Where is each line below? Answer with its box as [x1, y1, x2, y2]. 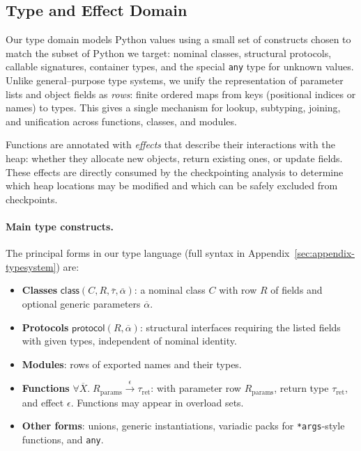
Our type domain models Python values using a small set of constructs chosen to [6, 32, 351, 47]
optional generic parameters [22, 296, 141, 310]
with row [219, 283, 257, 297]
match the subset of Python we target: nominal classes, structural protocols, [6, 45, 332, 60]
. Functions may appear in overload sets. [70, 395, 244, 409]
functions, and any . [22, 432, 104, 446]
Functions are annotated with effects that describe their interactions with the [6, 137, 335, 152]
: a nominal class [134, 283, 206, 297]
